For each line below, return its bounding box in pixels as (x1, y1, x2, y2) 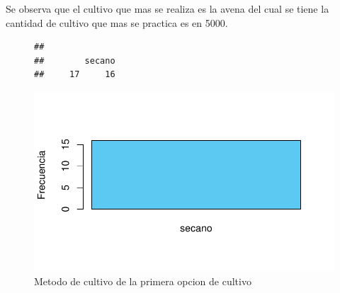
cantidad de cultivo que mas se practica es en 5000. (6, 15, 228, 30)
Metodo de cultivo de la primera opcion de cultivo (34, 273, 251, 288)
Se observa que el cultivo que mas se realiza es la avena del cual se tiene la (6, 1, 329, 16)
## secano (34, 55, 115, 66)
